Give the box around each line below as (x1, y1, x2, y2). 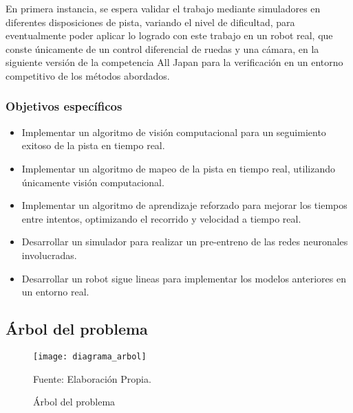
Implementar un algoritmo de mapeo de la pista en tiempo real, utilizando (21, 161, 335, 175)
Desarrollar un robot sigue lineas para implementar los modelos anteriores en (21, 271, 346, 285)
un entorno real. (21, 284, 89, 299)
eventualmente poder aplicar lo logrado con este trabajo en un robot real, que (6, 28, 333, 43)
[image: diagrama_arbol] (33, 351, 147, 361)
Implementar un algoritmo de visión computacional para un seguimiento (21, 124, 326, 139)
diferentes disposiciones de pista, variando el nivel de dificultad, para (6, 14, 295, 29)
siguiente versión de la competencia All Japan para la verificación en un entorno (6, 55, 343, 69)
